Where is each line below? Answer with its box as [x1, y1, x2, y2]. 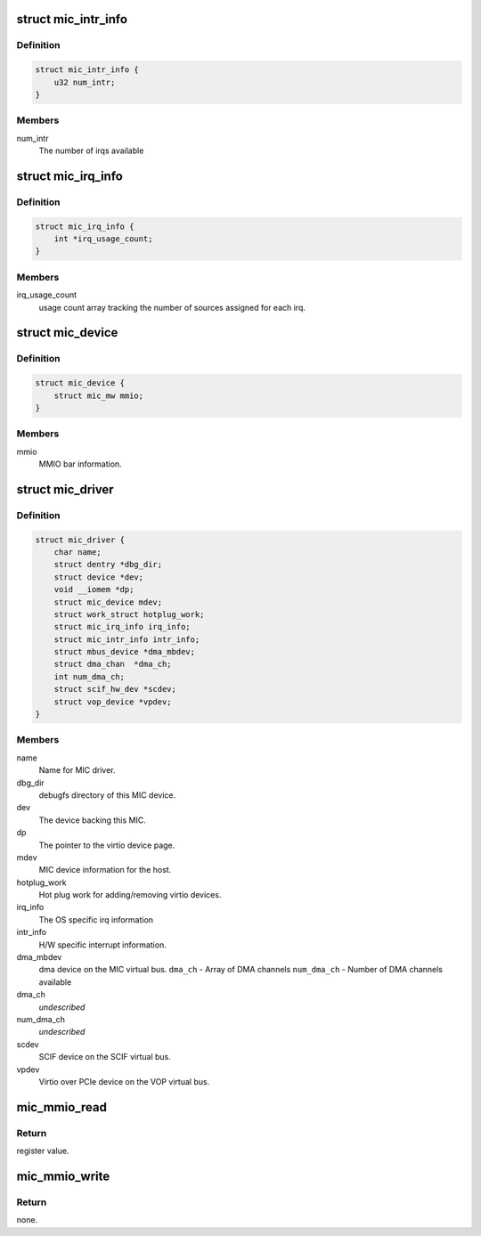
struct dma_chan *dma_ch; [53, 659, 173, 670]
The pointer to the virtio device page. [38, 840, 175, 850]
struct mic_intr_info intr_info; [53, 634, 200, 645]
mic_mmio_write [16, 1168, 110, 1183]
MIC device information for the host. [38, 865, 172, 875]
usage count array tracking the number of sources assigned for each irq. [38, 302, 306, 313]
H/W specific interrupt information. [38, 939, 167, 950]
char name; [53, 547, 102, 557]
